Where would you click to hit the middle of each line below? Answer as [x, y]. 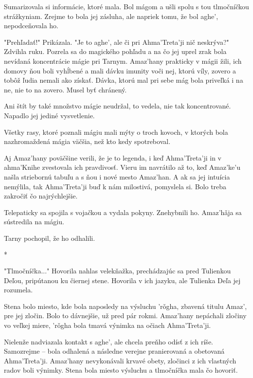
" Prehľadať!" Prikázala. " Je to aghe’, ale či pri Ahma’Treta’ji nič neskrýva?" [117, 42]
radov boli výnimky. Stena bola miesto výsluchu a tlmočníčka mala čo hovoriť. [121, 370]
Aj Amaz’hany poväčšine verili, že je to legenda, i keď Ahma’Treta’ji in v [113, 157]
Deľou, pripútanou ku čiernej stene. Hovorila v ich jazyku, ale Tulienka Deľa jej [122, 280]
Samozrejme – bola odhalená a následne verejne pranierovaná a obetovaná [114, 351]
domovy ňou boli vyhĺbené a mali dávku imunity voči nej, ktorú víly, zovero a [120, 70]
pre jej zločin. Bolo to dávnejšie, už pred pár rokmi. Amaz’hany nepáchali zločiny [125, 315]
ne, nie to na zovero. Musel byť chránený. [65, 89]
